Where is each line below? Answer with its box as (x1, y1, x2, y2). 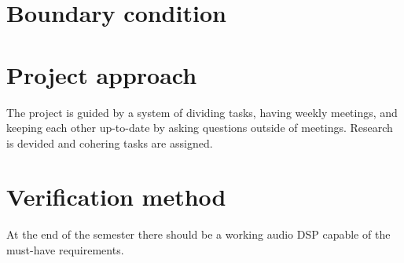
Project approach (6, 58, 197, 90)
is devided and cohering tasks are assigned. (6, 134, 213, 151)
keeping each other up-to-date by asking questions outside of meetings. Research (6, 119, 393, 136)
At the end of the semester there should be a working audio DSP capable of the (6, 226, 391, 243)
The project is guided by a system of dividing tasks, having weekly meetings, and (6, 104, 398, 120)
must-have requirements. (6, 242, 124, 258)
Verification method (6, 181, 226, 213)
